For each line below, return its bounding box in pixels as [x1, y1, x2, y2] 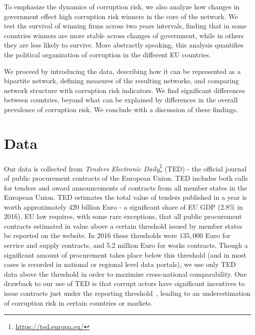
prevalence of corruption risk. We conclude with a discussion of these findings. [4, 104, 238, 114]
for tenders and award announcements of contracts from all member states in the [4, 182, 247, 192]
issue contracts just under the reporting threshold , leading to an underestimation [4, 288, 251, 298]
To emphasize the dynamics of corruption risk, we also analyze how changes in [4, 1, 240, 11]
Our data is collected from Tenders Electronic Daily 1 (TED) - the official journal [4, 162, 247, 173]
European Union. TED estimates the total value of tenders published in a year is [4, 192, 247, 202]
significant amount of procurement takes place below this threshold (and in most [4, 249, 247, 260]
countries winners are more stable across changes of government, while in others [4, 30, 244, 40]
